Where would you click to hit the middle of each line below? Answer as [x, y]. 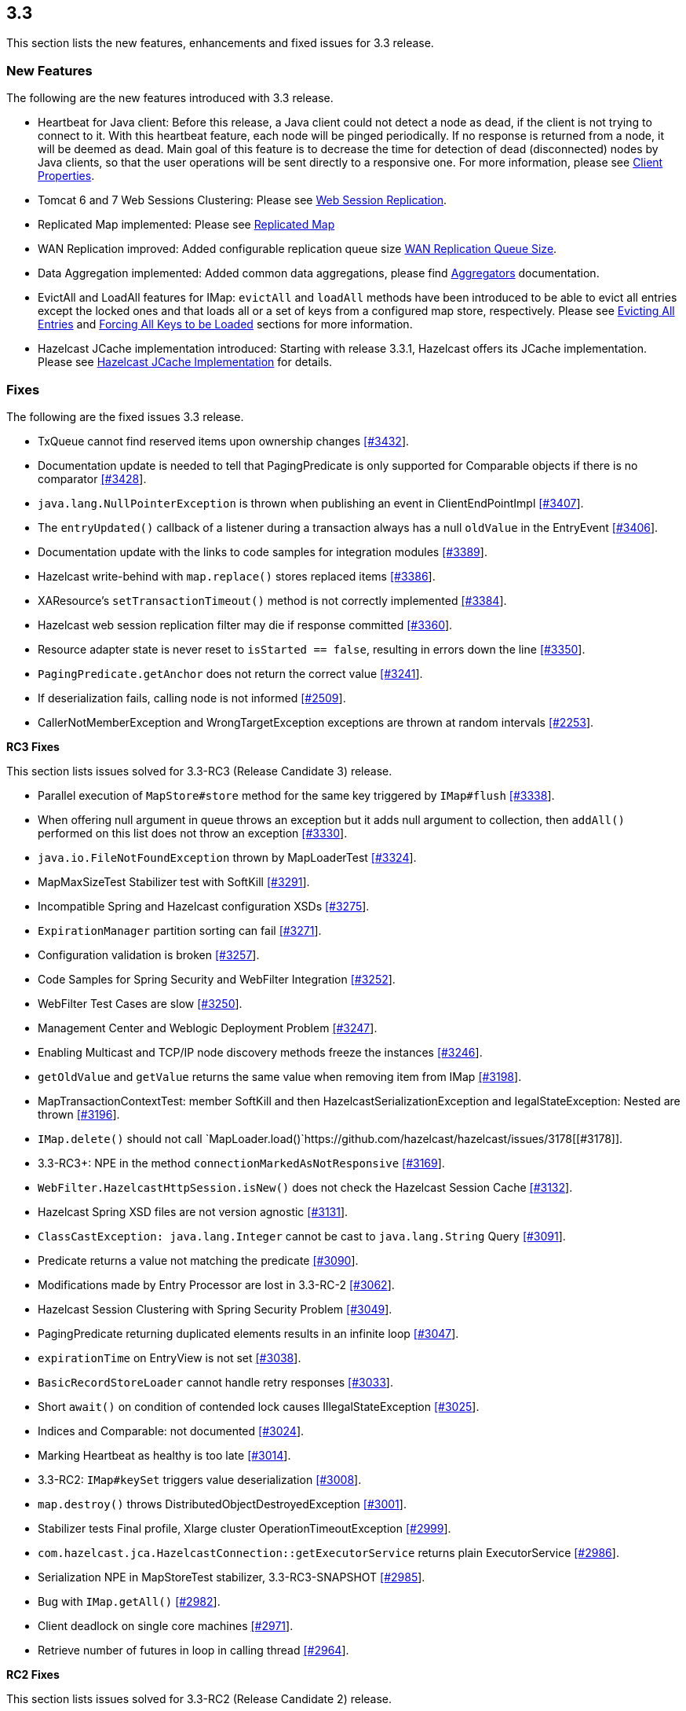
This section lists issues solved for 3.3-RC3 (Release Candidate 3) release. [199, 771]
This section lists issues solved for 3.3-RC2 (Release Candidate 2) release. [199, 1698]
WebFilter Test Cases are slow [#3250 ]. [140, 1003]
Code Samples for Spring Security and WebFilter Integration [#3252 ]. [217, 979]
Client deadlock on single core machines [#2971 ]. [166, 1625]
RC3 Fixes [33, 746]
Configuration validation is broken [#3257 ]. [149, 954]
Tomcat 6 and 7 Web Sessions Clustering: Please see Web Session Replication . [243, 200]
